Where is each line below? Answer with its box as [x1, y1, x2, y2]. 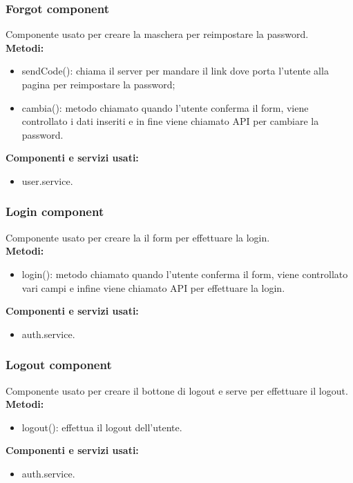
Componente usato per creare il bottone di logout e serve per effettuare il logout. [6, 383, 348, 397]
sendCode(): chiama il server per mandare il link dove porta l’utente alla [21, 63, 329, 78]
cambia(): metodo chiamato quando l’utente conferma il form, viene [21, 100, 309, 115]
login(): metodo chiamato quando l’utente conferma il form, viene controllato [21, 266, 348, 281]
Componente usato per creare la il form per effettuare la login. [6, 230, 270, 244]
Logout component [6, 356, 112, 373]
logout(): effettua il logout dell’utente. [21, 420, 182, 434]
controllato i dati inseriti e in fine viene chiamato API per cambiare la [21, 114, 319, 128]
